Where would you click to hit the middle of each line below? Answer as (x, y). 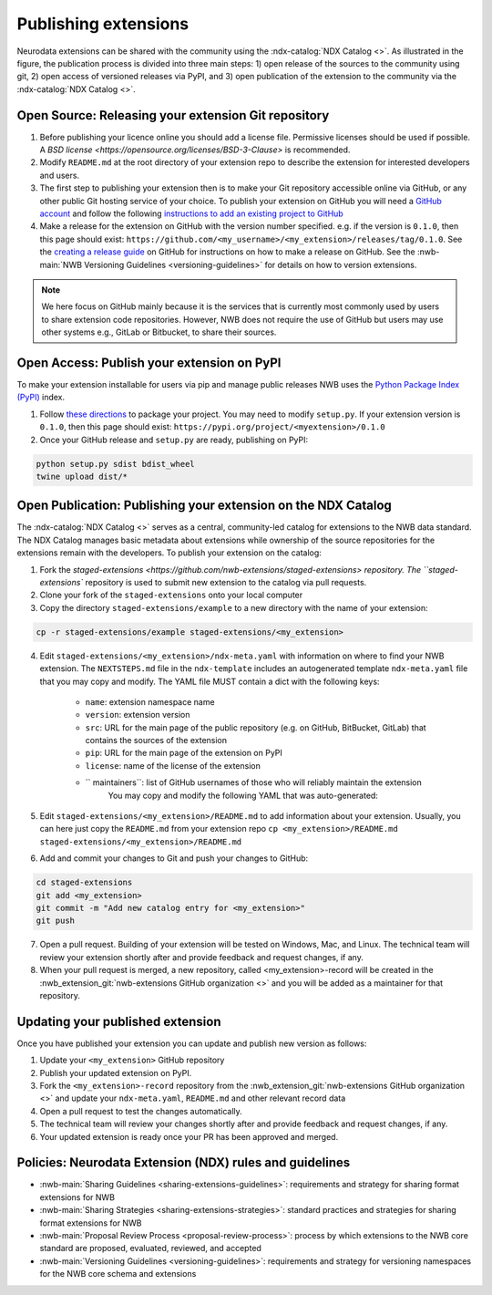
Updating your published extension (119, 1021)
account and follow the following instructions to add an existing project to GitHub (191, 213)
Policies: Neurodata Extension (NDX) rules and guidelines (184, 1163)
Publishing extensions (103, 24)
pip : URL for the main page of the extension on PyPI (184, 753)
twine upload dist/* (82, 476)
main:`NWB (61, 264)
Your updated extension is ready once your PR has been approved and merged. (189, 1136)
